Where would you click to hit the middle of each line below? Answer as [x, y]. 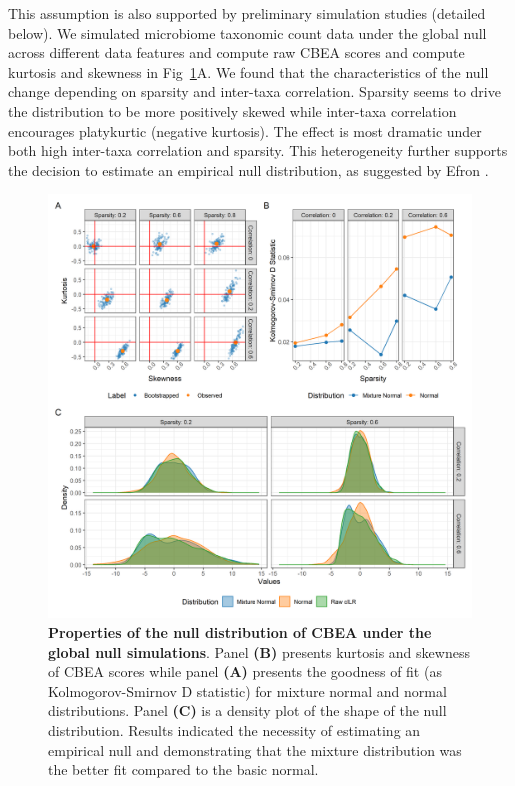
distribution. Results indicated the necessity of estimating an [234, 729]
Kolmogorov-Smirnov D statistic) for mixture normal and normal [247, 690]
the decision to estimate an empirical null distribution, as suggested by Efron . [248, 169]
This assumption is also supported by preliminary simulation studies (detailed [247, 13]
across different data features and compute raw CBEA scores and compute [236, 52]
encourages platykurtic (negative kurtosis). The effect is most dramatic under [245, 130]
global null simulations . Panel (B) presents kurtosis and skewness [259, 651]
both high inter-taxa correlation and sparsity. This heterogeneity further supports [258, 150]
